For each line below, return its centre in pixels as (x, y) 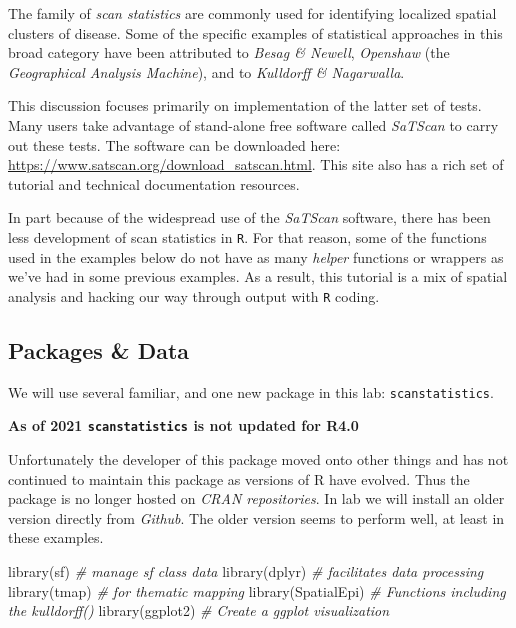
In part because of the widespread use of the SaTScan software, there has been (249, 217)
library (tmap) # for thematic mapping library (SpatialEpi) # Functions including (257, 590)
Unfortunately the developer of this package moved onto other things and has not (258, 458)
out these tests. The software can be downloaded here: (174, 144)
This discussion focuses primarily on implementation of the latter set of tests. (245, 105)
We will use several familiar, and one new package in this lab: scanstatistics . (251, 391)
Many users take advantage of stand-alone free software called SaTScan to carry (253, 124)
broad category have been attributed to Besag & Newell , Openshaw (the (229, 52)
